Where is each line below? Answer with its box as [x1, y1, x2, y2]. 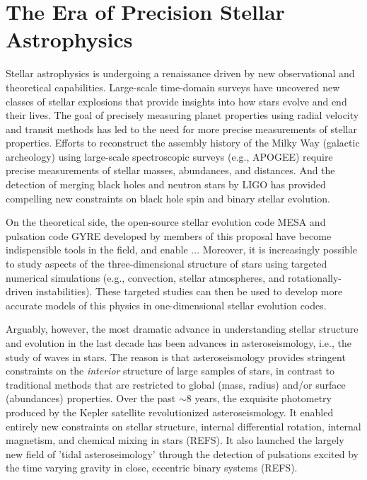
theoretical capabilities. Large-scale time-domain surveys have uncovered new [6, 79, 340, 94]
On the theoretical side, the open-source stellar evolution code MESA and [6, 215, 326, 229]
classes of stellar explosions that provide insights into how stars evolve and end [6, 93, 347, 108]
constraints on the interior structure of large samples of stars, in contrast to [6, 363, 335, 378]
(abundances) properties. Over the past [6, 391, 176, 406]
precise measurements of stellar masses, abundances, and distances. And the [6, 163, 335, 178]
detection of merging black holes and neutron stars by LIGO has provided [6, 177, 326, 192]
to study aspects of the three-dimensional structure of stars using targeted [6, 256, 327, 271]
